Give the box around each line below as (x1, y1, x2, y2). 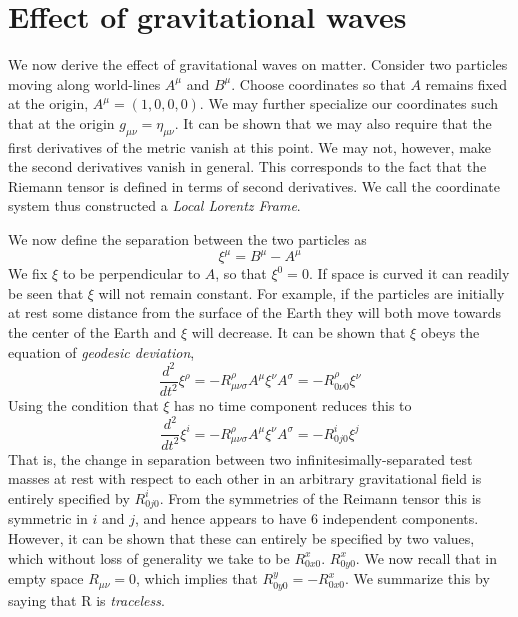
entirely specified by (8, 487, 130, 508)
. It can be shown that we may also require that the (174, 112, 492, 133)
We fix (8, 263, 48, 284)
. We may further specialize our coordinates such (199, 93, 499, 114)
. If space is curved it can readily (308, 263, 510, 284)
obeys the (420, 321, 480, 342)
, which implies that (136, 568, 258, 589)
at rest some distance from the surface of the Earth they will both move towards (8, 302, 502, 323)
